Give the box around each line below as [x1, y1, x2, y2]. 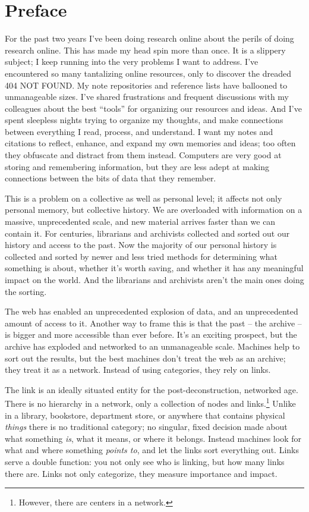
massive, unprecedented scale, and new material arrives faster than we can [5, 215, 276, 228]
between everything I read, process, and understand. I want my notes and [5, 125, 273, 137]
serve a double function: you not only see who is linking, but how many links [5, 455, 285, 467]
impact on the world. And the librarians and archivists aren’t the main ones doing [5, 274, 304, 285]
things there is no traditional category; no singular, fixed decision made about [5, 420, 288, 433]
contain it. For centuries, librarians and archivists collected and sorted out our [5, 227, 290, 239]
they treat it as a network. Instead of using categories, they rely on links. [5, 363, 271, 376]
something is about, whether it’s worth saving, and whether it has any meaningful [5, 262, 304, 274]
